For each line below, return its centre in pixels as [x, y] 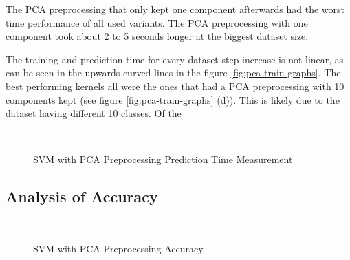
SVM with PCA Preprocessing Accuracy [118, 248]
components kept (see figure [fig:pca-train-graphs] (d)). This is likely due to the [173, 99]
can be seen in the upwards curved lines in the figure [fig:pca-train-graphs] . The [173, 73]
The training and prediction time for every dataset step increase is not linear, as [175, 59]
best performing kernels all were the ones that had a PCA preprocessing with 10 [175, 86]
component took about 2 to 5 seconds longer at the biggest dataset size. [157, 36]
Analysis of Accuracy [82, 196]
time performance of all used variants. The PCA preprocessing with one [157, 22]
